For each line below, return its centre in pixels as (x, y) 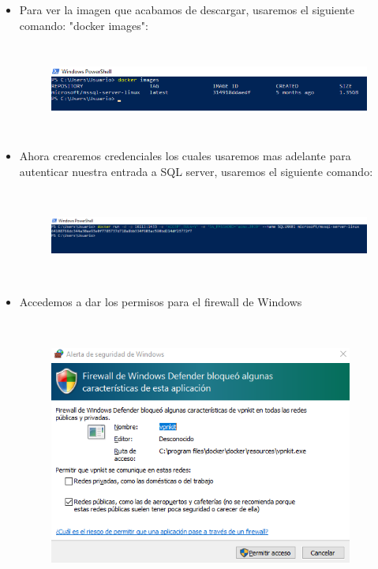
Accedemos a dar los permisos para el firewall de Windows (161, 302)
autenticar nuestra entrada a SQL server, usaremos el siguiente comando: (196, 171)
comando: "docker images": (84, 25)
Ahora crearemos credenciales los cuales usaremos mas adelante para (185, 156)
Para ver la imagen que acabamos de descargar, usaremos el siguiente (187, 9)
